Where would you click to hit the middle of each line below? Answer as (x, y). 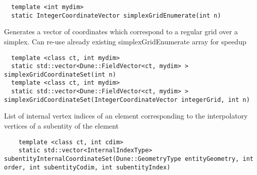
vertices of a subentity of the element (61, 126)
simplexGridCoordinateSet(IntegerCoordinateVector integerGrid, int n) (127, 100)
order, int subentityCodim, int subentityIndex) (87, 167)
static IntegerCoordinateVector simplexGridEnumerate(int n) (116, 15)
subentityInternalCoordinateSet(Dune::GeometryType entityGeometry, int (129, 159)
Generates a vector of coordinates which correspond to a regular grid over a (121, 32)
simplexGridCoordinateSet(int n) (60, 74)
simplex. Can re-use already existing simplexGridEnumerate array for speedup (125, 41)
